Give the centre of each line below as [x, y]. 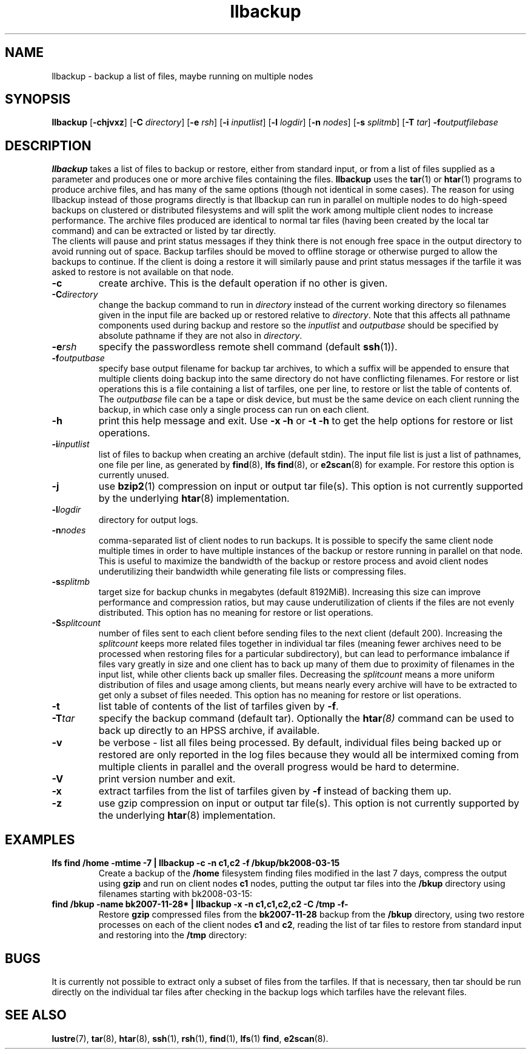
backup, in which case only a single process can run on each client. [234, 410]
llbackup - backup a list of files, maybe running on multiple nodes [182, 76]
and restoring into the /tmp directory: [173, 935]
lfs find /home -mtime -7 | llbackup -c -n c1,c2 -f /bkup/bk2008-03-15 [196, 863]
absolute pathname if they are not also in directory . [200, 336]
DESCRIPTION [48, 145]
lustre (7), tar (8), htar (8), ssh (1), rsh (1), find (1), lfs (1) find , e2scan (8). [190, 1038]
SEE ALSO [36, 1015]
